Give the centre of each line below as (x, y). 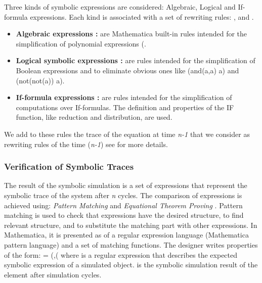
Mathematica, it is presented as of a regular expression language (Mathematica (126, 235)
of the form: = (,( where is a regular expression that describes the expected (121, 254)
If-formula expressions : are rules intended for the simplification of (124, 97)
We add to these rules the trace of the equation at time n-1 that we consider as (127, 134)
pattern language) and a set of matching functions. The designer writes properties (131, 244)
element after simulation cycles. (53, 274)
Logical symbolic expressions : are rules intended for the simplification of (136, 60)
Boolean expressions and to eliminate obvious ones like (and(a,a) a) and (127, 70)
